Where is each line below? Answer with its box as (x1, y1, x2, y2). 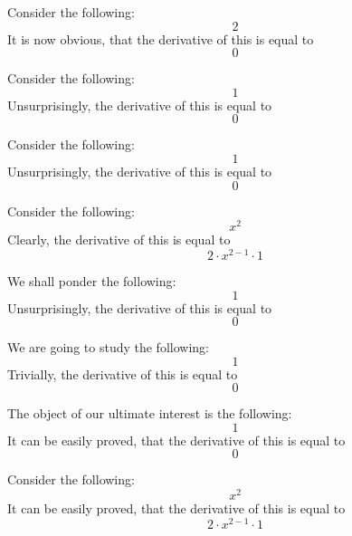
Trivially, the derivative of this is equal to (7, 364, 238, 383)
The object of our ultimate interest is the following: (7, 404, 292, 423)
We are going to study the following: (7, 338, 209, 357)
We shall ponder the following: (7, 271, 176, 290)
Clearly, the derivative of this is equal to (7, 230, 231, 249)
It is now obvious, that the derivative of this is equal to (7, 29, 314, 48)
